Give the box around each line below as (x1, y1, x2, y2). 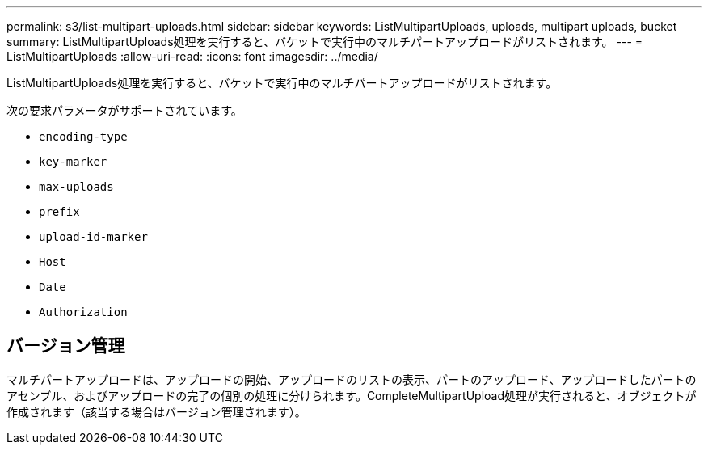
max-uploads (39, 180, 114, 193)
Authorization (39, 306, 128, 318)
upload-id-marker (39, 230, 148, 243)
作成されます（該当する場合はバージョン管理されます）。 (6, 404, 306, 419)
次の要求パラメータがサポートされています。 (6, 103, 242, 117)
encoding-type (39, 130, 128, 143)
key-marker (39, 155, 107, 168)
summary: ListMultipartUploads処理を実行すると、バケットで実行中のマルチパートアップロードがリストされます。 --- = (6, 35, 643, 48)
